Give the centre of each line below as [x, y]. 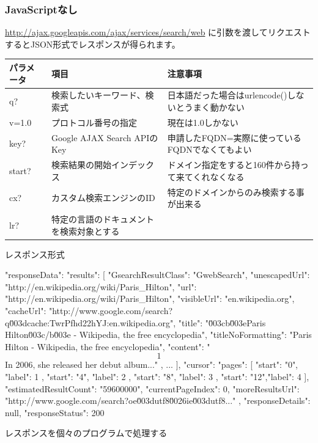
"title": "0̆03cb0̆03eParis [222, 322]
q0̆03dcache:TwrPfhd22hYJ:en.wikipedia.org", [91, 322]
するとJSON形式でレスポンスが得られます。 [93, 44]
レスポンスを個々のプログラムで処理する [86, 433]
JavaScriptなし [41, 9]
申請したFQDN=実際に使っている [234, 137]
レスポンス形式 [35, 254]
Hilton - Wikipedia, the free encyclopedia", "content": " [108, 346]
